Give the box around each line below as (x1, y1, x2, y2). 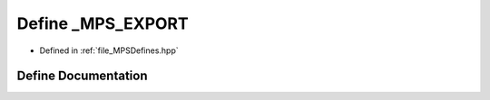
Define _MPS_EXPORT (16, 14, 190, 33)
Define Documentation (16, 68, 148, 84)
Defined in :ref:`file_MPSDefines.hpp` (39, 45, 179, 56)
